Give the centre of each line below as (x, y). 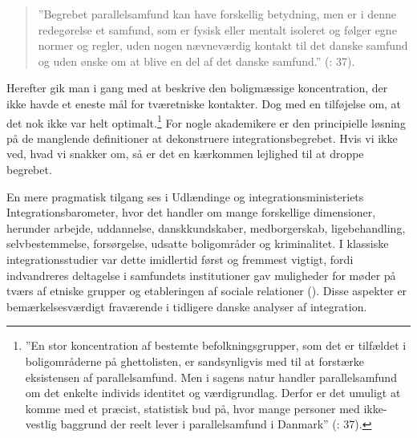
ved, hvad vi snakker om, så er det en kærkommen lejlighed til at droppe (185, 154)
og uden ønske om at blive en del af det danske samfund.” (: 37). (196, 61)
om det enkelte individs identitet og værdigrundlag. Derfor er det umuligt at (213, 393)
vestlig (41, 424)
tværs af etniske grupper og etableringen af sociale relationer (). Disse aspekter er (207, 291)
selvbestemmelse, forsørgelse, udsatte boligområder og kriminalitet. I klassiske (198, 243)
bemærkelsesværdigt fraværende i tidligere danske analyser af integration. (187, 306)
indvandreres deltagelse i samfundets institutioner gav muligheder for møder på (201, 275)
